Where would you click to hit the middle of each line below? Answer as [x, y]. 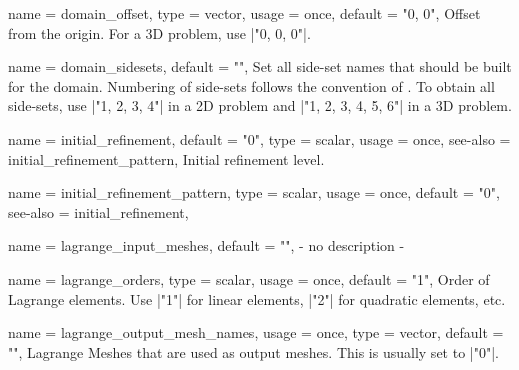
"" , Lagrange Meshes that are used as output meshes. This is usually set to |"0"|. [253, 351]
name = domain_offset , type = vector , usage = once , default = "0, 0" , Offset [244, 13]
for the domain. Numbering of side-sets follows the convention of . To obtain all [251, 85]
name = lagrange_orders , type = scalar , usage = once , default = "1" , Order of [249, 278]
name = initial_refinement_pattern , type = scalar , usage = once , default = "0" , [254, 192]
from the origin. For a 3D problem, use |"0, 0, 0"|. [159, 32]
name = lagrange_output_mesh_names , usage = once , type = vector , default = [256, 332]
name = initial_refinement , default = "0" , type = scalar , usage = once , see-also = [259, 138]
